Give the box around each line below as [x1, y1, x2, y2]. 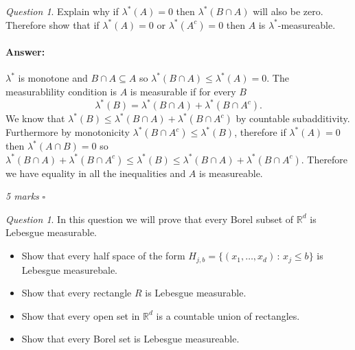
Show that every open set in [21, 308, 140, 323]
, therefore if [234, 125, 286, 139]
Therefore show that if [5, 17, 100, 32]
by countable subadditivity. [236, 111, 350, 126]
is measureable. [199, 165, 263, 180]
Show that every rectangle [21, 285, 132, 300]
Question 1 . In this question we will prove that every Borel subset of [5, 211, 294, 226]
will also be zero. [253, 4, 323, 18]
